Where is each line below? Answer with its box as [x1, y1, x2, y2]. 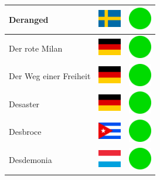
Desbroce [9, 125, 42, 138]
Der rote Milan [9, 42, 63, 54]
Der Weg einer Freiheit [9, 70, 91, 82]
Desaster [9, 97, 40, 110]
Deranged [9, 13, 49, 25]
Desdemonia [9, 154, 52, 166]
